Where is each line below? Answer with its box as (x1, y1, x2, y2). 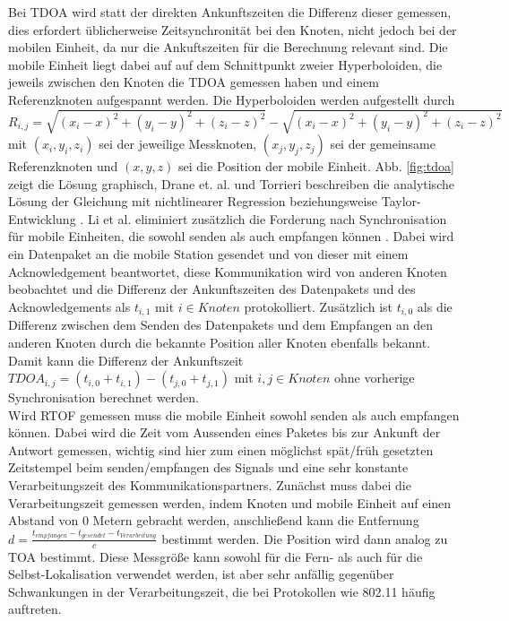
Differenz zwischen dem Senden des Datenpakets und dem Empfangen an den (8, 315, 434, 334)
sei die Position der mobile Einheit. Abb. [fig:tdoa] (178, 157, 454, 176)
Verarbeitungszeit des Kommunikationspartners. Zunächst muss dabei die (8, 476, 411, 495)
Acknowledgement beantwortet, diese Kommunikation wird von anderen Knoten (8, 262, 447, 280)
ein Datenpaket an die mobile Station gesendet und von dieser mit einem (8, 245, 409, 263)
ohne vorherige (334, 368, 415, 387)
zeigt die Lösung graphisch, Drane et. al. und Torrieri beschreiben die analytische (8, 174, 454, 193)
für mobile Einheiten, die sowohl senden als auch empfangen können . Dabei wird (8, 227, 454, 246)
